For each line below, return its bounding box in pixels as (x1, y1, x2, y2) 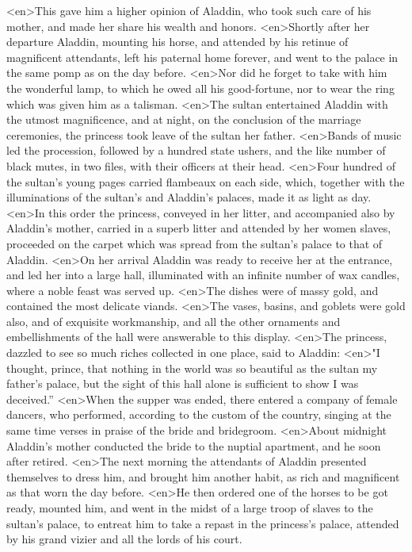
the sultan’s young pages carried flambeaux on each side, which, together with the (6, 173, 405, 190)
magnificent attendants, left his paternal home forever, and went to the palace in (6, 48, 399, 65)
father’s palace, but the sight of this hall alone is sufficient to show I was (6, 375, 359, 392)
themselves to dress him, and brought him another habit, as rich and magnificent (6, 468, 400, 485)
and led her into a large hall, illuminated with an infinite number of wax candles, (6, 266, 400, 283)
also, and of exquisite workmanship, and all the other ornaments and (6, 312, 341, 329)
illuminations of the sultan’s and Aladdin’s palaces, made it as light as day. (6, 189, 372, 205)
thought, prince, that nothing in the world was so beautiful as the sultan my (6, 359, 378, 376)
